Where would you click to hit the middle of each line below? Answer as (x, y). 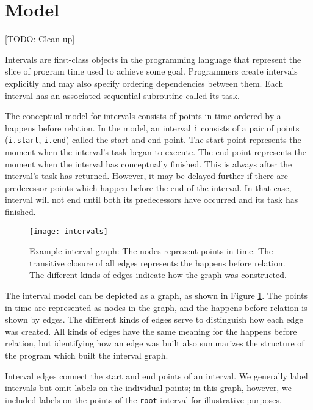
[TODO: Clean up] (40, 39)
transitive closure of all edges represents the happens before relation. (157, 262)
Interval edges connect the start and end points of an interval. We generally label (156, 375)
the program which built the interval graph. (87, 355)
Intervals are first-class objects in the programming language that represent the (153, 59)
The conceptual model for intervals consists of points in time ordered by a (143, 116)
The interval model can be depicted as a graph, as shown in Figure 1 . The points (156, 295)
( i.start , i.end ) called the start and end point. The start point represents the (153, 140)
